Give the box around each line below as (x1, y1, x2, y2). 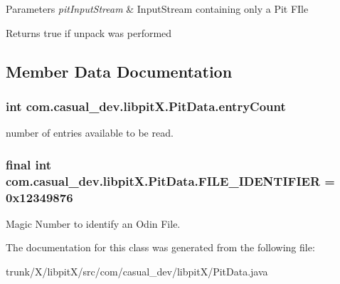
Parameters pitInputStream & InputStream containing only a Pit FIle (6, 1, 309, 16)
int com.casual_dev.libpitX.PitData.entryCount (6, 97, 286, 115)
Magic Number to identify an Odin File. (6, 216, 181, 231)
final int (6, 155, 51, 173)
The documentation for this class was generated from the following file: (6, 240, 315, 255)
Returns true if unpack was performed (6, 25, 172, 40)
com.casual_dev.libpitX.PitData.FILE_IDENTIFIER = (6, 172, 335, 189)
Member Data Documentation (6, 60, 233, 82)
